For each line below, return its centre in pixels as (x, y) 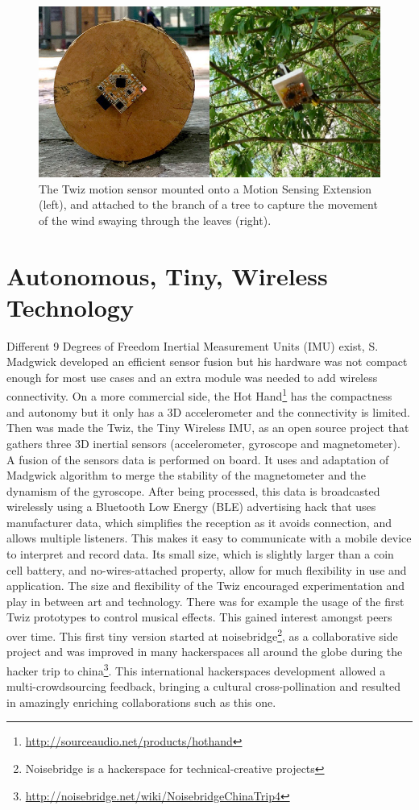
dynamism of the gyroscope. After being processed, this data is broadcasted (193, 490)
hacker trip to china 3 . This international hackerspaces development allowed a (196, 669)
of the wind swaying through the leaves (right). (155, 220)
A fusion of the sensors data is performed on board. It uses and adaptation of (198, 459)
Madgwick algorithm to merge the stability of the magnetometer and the (186, 475)
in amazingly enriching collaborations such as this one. (141, 702)
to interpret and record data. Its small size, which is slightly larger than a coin (200, 554)
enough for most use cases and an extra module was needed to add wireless (192, 377)
